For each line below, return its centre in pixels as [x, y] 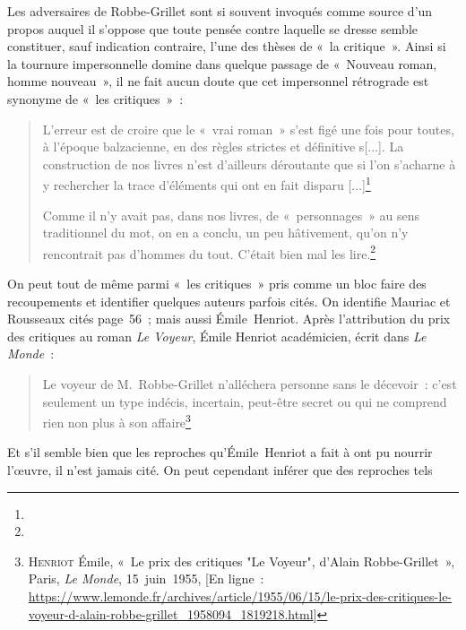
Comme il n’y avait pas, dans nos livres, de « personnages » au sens [231, 215]
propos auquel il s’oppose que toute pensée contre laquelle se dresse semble [213, 28]
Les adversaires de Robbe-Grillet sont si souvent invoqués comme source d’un [220, 11]
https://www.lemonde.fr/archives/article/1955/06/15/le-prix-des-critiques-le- [240, 596]
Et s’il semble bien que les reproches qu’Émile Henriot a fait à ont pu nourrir [220, 452]
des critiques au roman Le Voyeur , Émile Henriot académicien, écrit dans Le [217, 336]
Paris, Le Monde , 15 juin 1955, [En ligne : [146, 578]
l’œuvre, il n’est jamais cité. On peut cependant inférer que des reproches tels [220, 470]
